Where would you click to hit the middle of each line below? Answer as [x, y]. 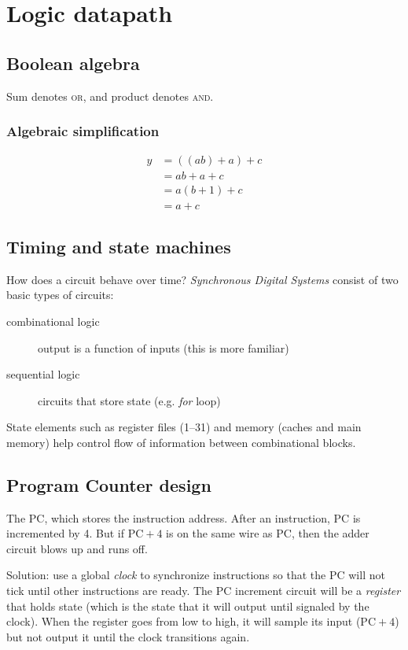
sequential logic [43, 374]
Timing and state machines [119, 246]
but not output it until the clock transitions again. [128, 636]
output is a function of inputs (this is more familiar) [164, 347]
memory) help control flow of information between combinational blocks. [181, 442]
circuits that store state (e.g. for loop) [129, 400]
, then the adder [330, 533]
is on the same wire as [219, 533]
